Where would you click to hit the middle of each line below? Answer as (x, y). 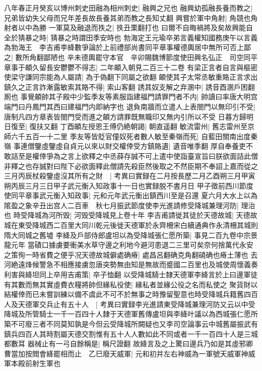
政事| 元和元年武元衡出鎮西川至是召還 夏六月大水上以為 (166, 195)
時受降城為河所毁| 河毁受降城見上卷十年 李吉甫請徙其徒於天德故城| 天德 (132, 215)
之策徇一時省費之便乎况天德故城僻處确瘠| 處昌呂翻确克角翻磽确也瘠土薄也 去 (131, 254)
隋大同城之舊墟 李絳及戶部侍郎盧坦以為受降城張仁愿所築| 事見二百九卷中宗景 (131, 235)
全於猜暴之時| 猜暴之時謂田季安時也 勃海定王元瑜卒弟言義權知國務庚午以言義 (131, 37)
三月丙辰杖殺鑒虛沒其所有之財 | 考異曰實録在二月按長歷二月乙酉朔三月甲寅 (130, 176)
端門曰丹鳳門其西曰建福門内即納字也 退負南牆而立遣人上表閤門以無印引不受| (130, 106)
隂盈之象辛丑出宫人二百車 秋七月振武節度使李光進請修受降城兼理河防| (121, 205)
